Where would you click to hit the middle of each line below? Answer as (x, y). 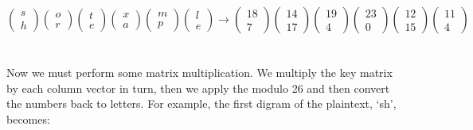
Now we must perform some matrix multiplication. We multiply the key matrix (199, 73)
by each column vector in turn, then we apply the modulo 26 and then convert (198, 88)
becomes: (28, 119)
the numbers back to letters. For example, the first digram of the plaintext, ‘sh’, (201, 103)
